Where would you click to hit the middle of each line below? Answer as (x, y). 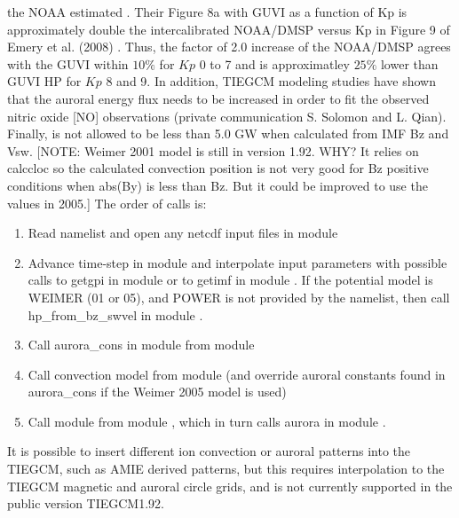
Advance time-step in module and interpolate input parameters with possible (237, 262)
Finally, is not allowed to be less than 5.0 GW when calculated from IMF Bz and (228, 133)
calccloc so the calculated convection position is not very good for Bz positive (218, 168)
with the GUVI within (68, 63)
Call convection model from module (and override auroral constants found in (237, 374)
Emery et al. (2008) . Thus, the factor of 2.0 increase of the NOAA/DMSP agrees (229, 47)
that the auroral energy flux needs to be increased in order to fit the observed (218, 98)
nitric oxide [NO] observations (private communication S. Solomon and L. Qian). (227, 116)
